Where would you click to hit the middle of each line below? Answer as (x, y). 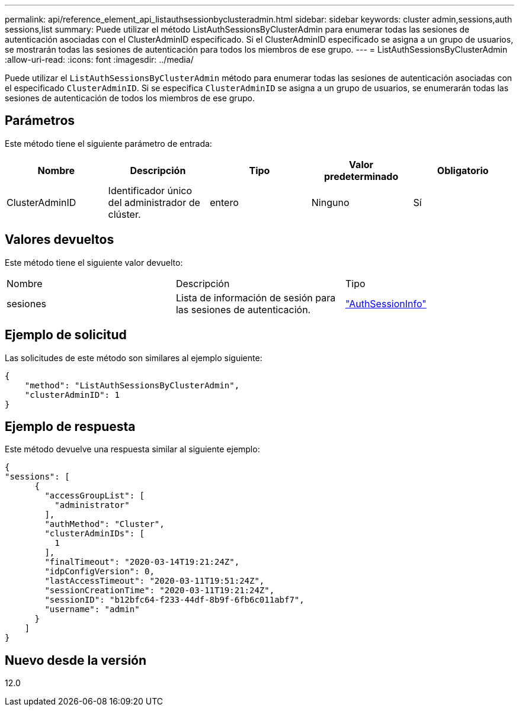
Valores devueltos (60, 240)
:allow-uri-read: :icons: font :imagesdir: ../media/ (99, 59)
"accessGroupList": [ (95, 496)
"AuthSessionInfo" (386, 303)
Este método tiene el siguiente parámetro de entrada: (108, 143)
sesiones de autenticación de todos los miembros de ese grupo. (130, 98)
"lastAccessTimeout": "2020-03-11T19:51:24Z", (155, 581)
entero (224, 202)
